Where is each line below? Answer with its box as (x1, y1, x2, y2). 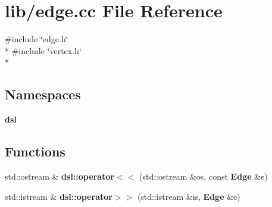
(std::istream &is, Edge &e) (137, 190, 240, 202)
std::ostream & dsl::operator (5, 170, 115, 182)
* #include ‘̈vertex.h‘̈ (5, 44, 82, 57)
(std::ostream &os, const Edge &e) (139, 170, 268, 182)
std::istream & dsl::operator (5, 190, 112, 202)
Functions (5, 142, 65, 161)
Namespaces (5, 85, 81, 103)
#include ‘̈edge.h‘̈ (5, 33, 68, 45)
